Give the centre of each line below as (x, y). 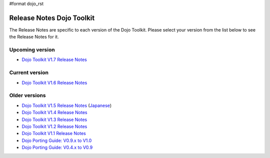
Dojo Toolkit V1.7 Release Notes (54, 59)
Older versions (27, 95)
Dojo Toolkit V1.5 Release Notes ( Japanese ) (67, 105)
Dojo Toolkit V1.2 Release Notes (54, 126)
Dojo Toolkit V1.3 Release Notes (54, 119)
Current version (29, 72)
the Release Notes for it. (34, 37)
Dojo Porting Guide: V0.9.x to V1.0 (57, 140)
